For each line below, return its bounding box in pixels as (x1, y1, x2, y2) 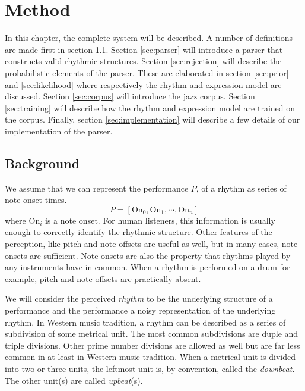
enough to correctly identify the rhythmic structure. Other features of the (5, 226, 272, 238)
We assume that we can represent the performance (5, 182, 189, 194)
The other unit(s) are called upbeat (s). (5, 374, 143, 386)
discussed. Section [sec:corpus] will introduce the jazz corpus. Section (5, 90, 255, 102)
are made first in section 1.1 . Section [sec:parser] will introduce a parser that (5, 43, 283, 55)
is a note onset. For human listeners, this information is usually (45, 214, 275, 226)
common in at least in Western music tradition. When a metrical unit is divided (5, 351, 296, 363)
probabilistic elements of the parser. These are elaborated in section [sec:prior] (5, 66, 289, 79)
